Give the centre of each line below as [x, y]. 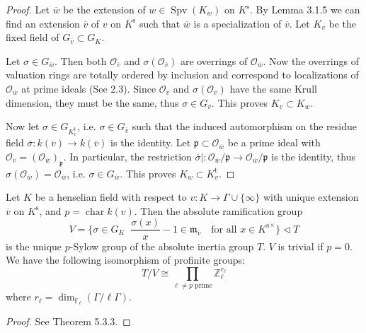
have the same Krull [273, 88]
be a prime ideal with [274, 142]
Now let [23, 126]
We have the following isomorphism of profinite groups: [125, 260]
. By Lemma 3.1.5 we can [305, 9]
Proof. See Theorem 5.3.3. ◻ [68, 321]
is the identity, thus [314, 156]
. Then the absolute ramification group [218, 210]
